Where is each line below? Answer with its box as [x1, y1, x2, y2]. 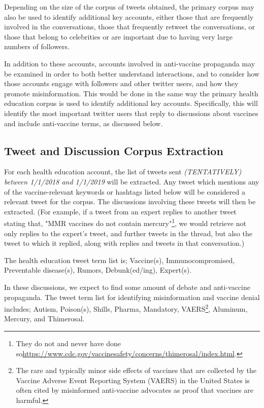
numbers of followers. [4, 41, 70, 52]
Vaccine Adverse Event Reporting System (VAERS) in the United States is [16, 375, 250, 385]
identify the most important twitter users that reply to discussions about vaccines [4, 107, 258, 118]
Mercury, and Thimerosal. [4, 313, 85, 324]
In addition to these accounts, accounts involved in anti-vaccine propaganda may [4, 58, 255, 68]
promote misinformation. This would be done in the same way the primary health [4, 88, 258, 98]
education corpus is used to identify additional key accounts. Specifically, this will [4, 98, 258, 108]
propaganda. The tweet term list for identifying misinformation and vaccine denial [4, 291, 260, 302]
